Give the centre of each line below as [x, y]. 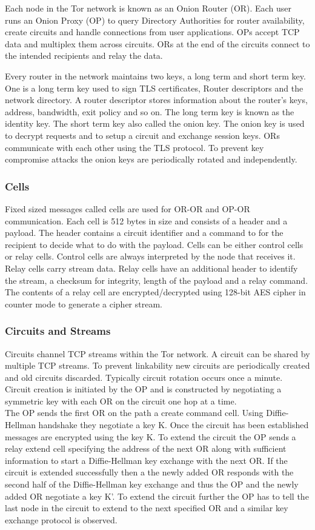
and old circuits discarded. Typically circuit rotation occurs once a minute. [144, 377]
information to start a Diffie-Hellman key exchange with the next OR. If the [146, 460]
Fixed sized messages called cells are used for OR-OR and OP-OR [128, 208]
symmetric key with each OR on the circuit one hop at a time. [121, 401]
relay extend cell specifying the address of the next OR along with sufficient [146, 448]
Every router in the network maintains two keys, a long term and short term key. [155, 75]
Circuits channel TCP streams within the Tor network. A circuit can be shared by [157, 353]
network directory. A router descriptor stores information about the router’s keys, [156, 100]
